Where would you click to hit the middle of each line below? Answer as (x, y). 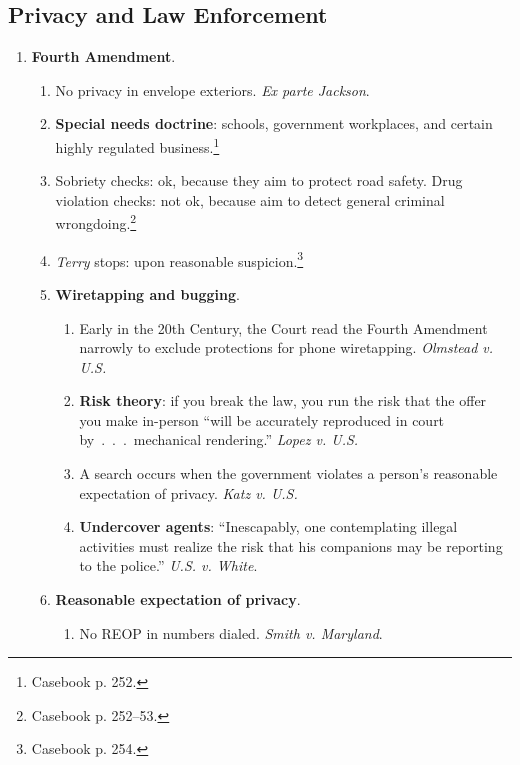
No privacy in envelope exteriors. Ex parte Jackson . (212, 89)
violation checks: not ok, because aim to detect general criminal (250, 199)
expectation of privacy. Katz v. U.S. (188, 492)
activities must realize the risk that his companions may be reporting (291, 545)
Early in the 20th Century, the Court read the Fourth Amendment (283, 327)
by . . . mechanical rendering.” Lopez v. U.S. (219, 439)
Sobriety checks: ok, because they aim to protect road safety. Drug (259, 180)
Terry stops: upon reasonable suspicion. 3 (179, 259)
